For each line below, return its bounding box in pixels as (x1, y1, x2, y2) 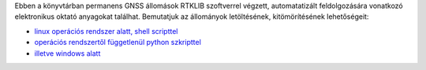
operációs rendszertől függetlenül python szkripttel (34, 38, 201, 47)
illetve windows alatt (34, 48, 101, 58)
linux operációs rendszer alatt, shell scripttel (34, 26, 178, 35)
